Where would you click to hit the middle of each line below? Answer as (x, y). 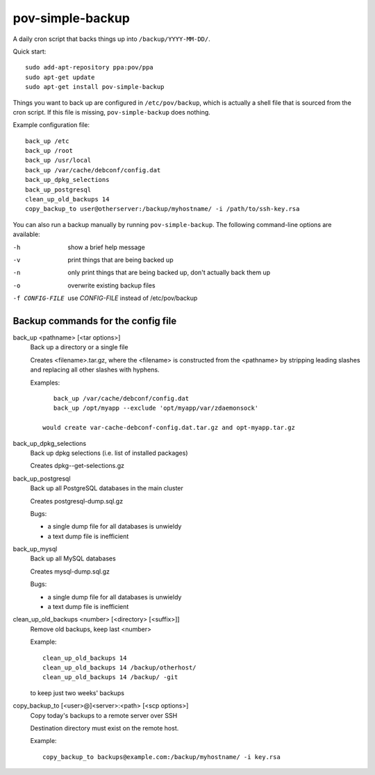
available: (27, 234)
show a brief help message (106, 247)
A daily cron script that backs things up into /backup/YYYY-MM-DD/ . (112, 39)
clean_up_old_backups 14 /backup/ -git (110, 677)
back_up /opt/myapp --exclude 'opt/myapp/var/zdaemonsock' (156, 408)
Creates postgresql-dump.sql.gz (77, 501)
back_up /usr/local (58, 160)
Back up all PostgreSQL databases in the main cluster (107, 488)
